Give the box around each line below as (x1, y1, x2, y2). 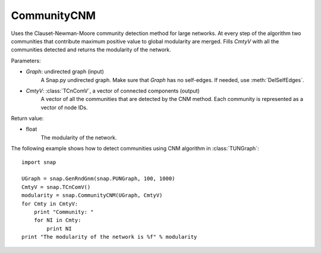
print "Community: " (33, 208, 94, 215)
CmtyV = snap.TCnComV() (21, 184, 91, 190)
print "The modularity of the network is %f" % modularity (21, 233, 197, 241)
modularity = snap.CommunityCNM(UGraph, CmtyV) (21, 192, 163, 199)
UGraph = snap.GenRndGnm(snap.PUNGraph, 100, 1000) (21, 175, 175, 182)
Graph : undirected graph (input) (26, 68, 104, 75)
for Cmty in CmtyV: (21, 200, 78, 207)
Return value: (11, 115, 44, 122)
